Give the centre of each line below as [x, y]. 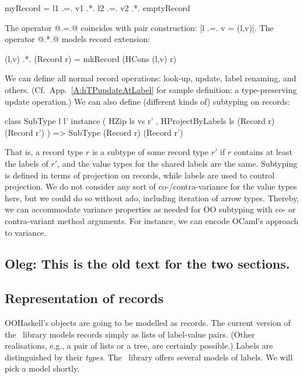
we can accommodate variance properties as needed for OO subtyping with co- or [150, 209]
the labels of [27, 163]
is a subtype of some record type [150, 152]
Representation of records [84, 298]
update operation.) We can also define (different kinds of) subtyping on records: [147, 101]
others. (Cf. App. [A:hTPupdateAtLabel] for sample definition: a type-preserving [151, 89]
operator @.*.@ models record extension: [77, 39]
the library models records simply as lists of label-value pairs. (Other [130, 334]
